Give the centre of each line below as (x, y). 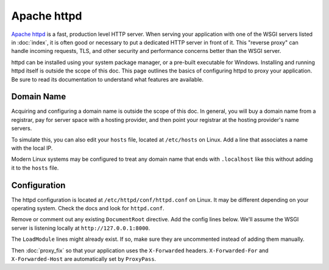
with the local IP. (32, 148)
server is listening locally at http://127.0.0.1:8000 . (81, 228)
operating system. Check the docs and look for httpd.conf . (88, 208)
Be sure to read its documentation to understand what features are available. (108, 79)
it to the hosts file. (35, 168)
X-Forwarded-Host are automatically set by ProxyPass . (84, 259)
